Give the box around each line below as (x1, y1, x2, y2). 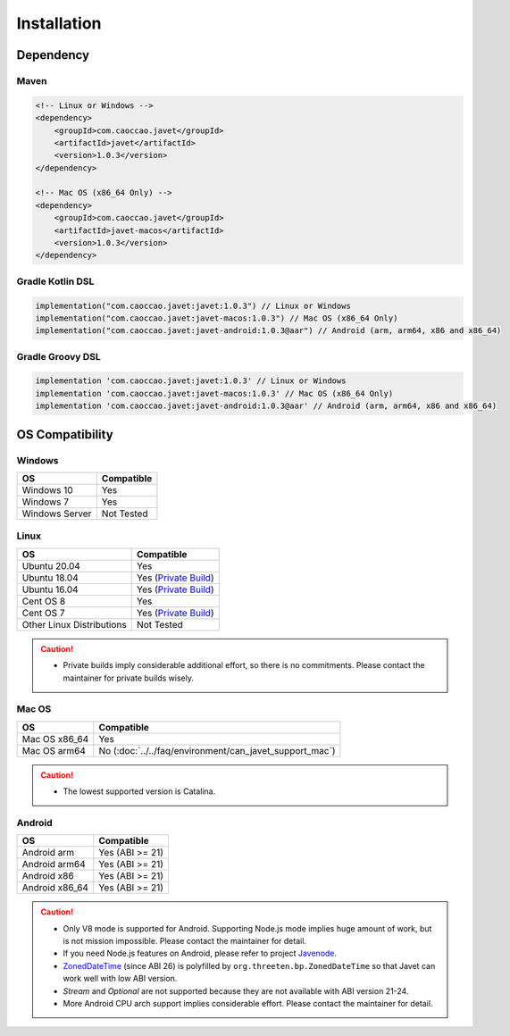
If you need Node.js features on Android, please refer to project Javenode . (63, 948, 338, 959)
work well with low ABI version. (63, 973, 178, 984)
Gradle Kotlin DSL (16, 275, 95, 288)
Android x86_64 (21, 881, 89, 894)
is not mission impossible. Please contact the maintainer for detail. (63, 935, 307, 946)
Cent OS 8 (21, 595, 66, 607)
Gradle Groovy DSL (16, 350, 102, 363)
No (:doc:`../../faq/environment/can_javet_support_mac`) (98, 744, 336, 756)
